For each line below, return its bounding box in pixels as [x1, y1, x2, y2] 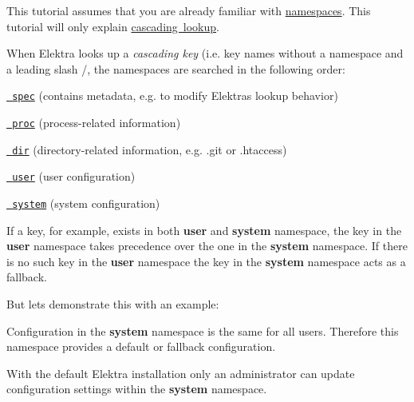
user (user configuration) [12, 168, 136, 185]
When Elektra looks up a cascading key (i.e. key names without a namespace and [6, 45, 404, 62]
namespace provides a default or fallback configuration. [6, 338, 276, 355]
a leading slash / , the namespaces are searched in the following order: [6, 60, 345, 77]
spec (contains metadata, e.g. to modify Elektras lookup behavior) [12, 87, 338, 104]
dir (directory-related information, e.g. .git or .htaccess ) [12, 141, 287, 157]
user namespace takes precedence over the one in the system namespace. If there [6, 237, 408, 254]
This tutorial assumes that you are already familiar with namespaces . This [6, 2, 371, 18]
